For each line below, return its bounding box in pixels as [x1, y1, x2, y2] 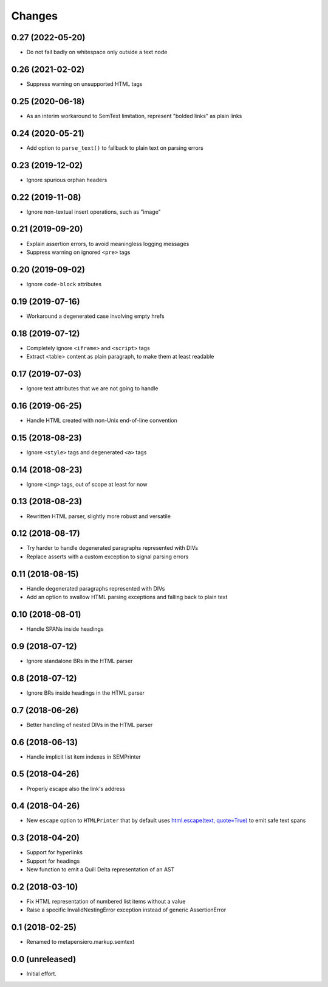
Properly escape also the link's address [26, 785, 126, 792]
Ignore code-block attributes [26, 280, 102, 287]
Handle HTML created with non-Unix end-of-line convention [26, 416, 177, 424]
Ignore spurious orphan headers [26, 176, 108, 183]
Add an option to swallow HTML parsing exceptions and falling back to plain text [26, 594, 228, 601]
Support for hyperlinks [26, 849, 83, 856]
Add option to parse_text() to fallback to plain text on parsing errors [26, 144, 203, 152]
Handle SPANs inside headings [26, 625, 104, 633]
